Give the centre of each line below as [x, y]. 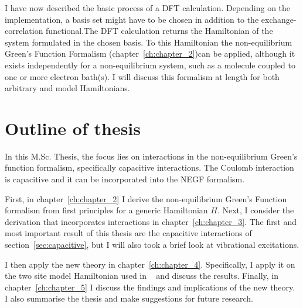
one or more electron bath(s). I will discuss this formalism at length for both [142, 76]
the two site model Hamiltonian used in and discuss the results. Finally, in [142, 276]
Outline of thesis [73, 128]
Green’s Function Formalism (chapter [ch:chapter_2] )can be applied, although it [150, 53]
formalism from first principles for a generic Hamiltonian [106, 210]
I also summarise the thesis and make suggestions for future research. [129, 298]
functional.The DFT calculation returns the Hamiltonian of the [159, 31]
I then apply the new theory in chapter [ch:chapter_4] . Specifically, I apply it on [150, 264]
